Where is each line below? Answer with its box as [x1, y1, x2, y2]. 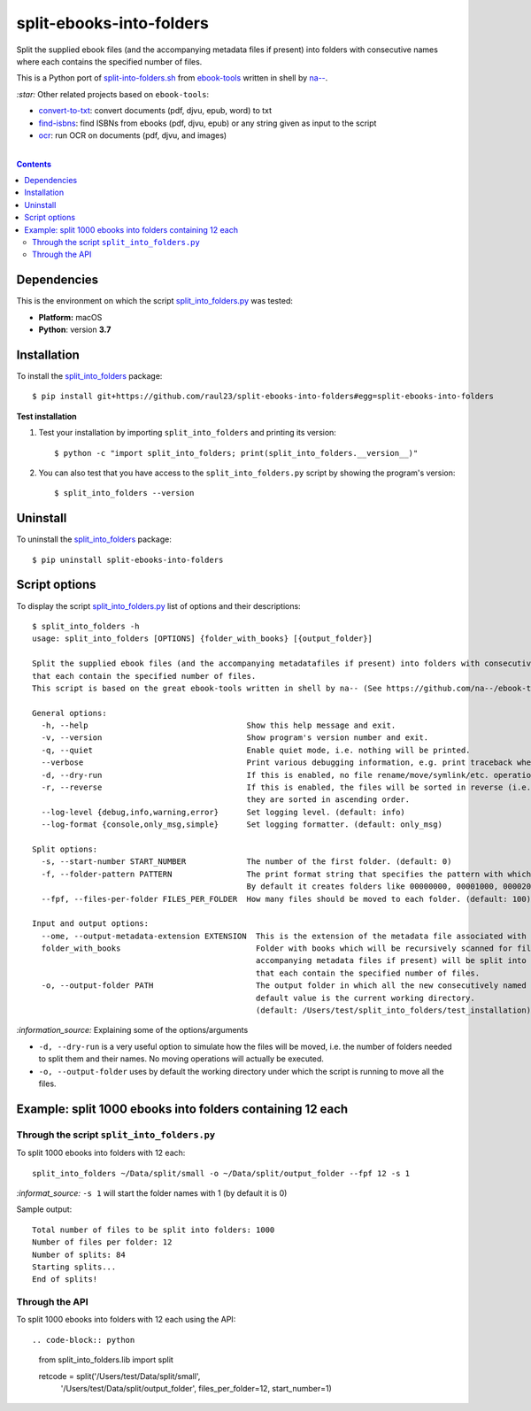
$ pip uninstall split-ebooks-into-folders [32, 554, 224, 565]
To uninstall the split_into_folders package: [16, 534, 172, 544]
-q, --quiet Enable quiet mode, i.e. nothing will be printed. [41, 744, 471, 755]
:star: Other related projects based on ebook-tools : [16, 89, 210, 99]
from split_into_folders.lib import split [38, 1354, 174, 1365]
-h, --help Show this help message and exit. [41, 721, 396, 730]
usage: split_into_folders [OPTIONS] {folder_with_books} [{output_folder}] [32, 634, 373, 644]
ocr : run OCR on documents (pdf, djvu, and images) [38, 129, 227, 141]
